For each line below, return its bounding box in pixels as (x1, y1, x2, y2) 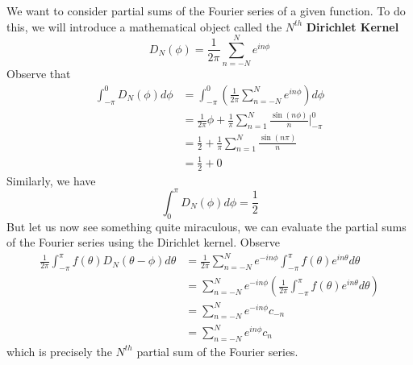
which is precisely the (6, 342, 112, 359)
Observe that (6, 65, 71, 82)
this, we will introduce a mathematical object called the (6, 18, 282, 35)
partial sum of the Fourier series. (136, 342, 298, 359)
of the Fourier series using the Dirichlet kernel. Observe (6, 234, 280, 251)
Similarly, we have (6, 172, 96, 189)
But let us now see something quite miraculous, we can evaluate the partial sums (6, 218, 407, 234)
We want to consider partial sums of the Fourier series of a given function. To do (6, 2, 406, 19)
